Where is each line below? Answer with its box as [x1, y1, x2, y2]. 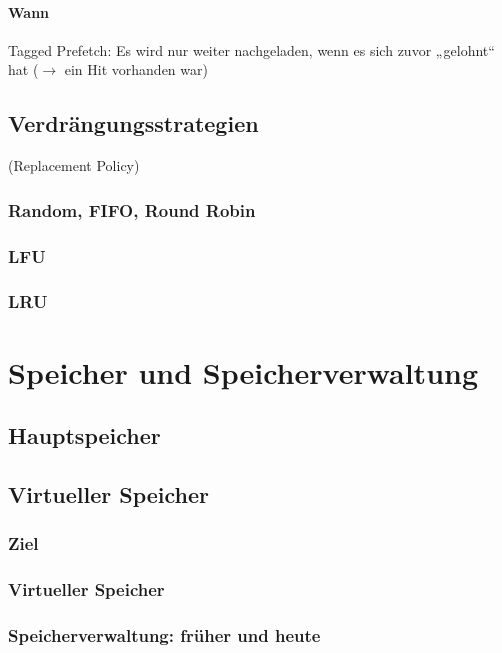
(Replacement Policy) [8, 155, 140, 176]
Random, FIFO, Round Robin [8, 197, 256, 222]
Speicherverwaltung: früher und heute [8, 622, 321, 647]
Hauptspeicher [8, 420, 161, 451]
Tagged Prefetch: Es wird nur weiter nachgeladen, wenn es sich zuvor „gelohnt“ [8, 39, 495, 60]
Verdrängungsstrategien [8, 108, 259, 139]
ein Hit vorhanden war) [64, 59, 208, 80]
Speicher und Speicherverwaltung [8, 351, 479, 392]
